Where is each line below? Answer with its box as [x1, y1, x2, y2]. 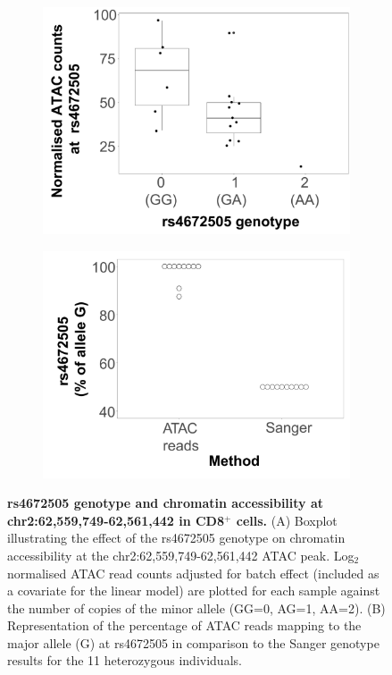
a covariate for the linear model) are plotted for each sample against [7, 581, 380, 600]
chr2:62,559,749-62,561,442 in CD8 [7, 510, 224, 529]
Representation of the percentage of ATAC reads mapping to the [7, 616, 362, 635]
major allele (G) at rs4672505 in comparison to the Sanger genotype [7, 633, 379, 652]
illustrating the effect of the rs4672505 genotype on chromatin [7, 528, 346, 547]
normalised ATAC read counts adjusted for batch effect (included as [7, 563, 379, 582]
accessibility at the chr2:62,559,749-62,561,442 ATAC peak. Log [7, 545, 354, 564]
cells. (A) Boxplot [236, 510, 338, 529]
